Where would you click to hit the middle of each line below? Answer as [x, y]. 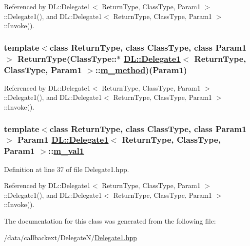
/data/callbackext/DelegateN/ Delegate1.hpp [71, 237]
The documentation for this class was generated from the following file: [110, 221]
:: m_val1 [66, 151]
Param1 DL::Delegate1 [63, 140]
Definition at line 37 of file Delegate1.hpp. [67, 169]
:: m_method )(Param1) [141, 69]
